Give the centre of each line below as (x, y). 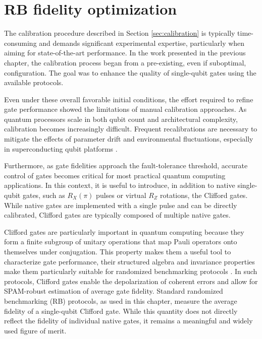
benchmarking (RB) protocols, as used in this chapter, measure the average (121, 300)
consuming (20, 43)
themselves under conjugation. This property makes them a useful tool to (118, 251)
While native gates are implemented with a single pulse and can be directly (121, 205)
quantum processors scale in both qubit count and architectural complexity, (121, 119)
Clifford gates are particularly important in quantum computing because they (124, 231)
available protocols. (34, 82)
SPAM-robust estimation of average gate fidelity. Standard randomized (114, 291)
